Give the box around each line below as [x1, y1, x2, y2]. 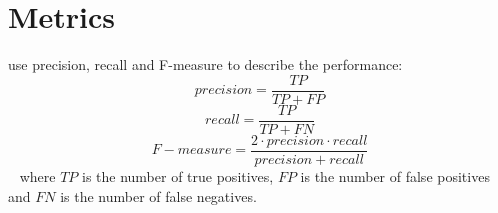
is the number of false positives [300, 165, 490, 186]
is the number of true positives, [81, 165, 274, 186]
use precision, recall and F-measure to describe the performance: [8, 54, 403, 75]
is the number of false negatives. [60, 185, 257, 206]
